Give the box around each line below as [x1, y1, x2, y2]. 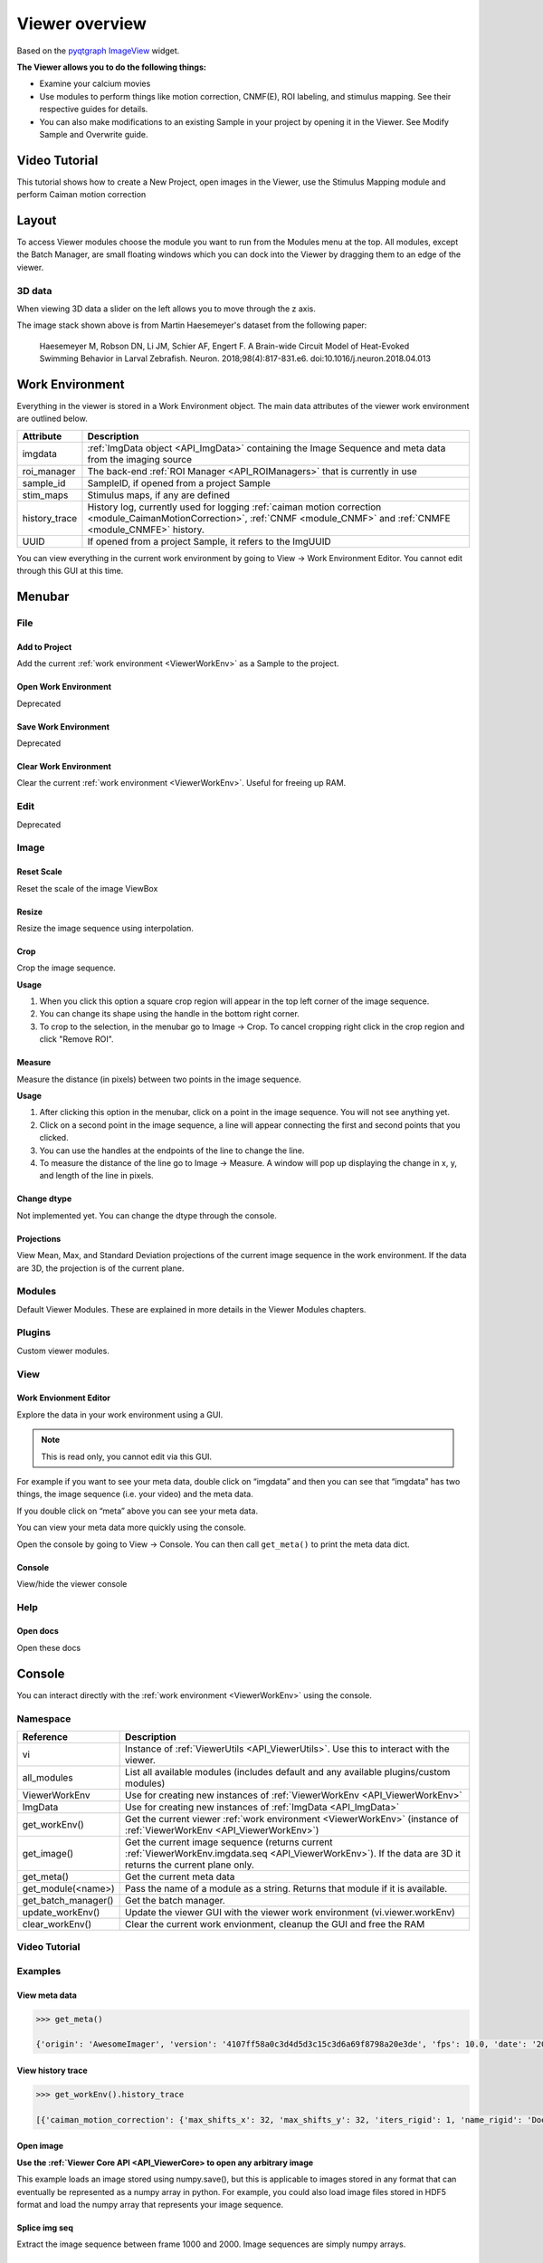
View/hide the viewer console [16, 1578, 128, 1589]
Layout [16, 213, 57, 228]
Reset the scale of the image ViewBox [16, 883, 158, 893]
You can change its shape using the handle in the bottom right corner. [39, 1008, 300, 1019]
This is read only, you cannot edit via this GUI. [41, 1451, 213, 1462]
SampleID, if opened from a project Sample [87, 476, 271, 489]
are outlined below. [16, 413, 88, 425]
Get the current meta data [125, 1870, 235, 1883]
